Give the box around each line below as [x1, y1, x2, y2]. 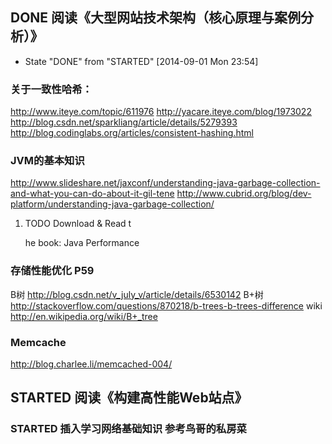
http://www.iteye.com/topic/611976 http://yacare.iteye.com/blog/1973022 [10, 106, 312, 118]
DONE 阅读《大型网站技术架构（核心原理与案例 [10, 9, 302, 27]
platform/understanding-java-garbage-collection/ [10, 198, 215, 210]
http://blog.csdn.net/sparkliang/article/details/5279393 [10, 116, 238, 128]
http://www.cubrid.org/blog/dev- [176, 188, 312, 200]
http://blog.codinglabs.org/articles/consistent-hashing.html [10, 127, 254, 139]
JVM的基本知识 [10, 154, 85, 168]
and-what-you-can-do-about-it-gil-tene [10, 188, 175, 200]
